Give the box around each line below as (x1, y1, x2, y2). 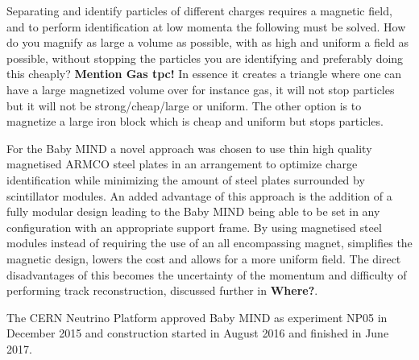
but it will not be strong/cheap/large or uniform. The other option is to (6, 97, 362, 114)
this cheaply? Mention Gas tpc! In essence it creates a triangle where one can (6, 65, 402, 82)
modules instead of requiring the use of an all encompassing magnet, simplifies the (6, 234, 413, 251)
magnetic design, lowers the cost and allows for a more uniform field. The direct (6, 250, 401, 267)
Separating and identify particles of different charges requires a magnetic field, (6, 2, 392, 19)
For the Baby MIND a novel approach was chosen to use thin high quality (6, 139, 372, 156)
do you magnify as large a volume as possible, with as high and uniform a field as (6, 34, 409, 51)
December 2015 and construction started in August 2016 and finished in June (6, 325, 389, 341)
